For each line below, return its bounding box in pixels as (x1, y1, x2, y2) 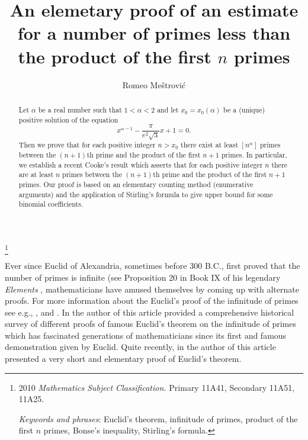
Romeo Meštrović (122, 78, 186, 91)
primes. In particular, (221, 150, 287, 160)
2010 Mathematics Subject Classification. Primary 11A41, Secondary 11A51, (18, 381, 295, 393)
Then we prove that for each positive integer (18, 140, 156, 150)
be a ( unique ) (223, 104, 265, 114)
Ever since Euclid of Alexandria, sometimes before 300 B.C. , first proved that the (5, 259, 300, 272)
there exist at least (181, 140, 239, 150)
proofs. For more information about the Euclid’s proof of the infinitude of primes (5, 294, 299, 307)
